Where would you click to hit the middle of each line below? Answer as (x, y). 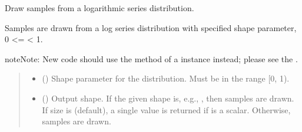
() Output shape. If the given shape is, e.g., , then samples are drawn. (168, 98)
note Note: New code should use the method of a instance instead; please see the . (151, 58)
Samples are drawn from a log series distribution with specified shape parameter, (151, 27)
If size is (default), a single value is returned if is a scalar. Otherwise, (166, 109)
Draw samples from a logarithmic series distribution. (99, 8)
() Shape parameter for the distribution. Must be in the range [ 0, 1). (166, 78)
